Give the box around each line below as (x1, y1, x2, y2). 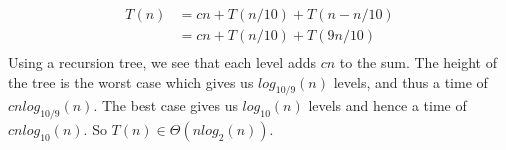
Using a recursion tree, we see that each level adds (8, 52, 316, 73)
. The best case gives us (93, 95, 238, 116)
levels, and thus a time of (333, 71, 488, 92)
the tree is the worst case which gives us (8, 71, 254, 92)
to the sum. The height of (339, 52, 497, 73)
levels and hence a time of (308, 95, 467, 116)
